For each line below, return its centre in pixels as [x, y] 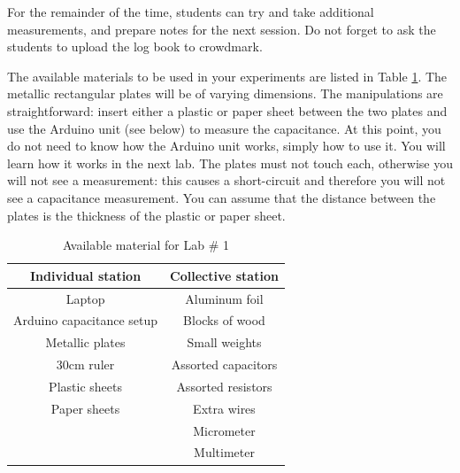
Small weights [224, 342]
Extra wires [224, 408]
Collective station [224, 275]
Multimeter [224, 452]
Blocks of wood [224, 320]
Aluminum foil [224, 298]
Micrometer [224, 430]
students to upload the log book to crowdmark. [135, 47]
